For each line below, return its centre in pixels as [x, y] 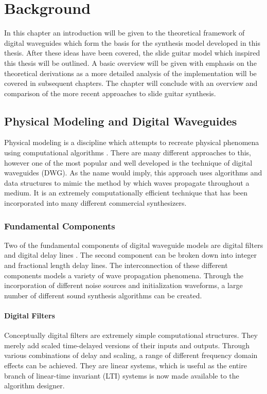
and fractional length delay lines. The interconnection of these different [116, 265]
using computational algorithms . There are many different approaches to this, [128, 153]
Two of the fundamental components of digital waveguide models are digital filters [134, 245]
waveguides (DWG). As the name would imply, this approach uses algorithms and [133, 173]
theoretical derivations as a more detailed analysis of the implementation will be [130, 73]
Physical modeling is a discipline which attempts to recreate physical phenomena [132, 142]
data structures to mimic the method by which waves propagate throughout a [127, 182]
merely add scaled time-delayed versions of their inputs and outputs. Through [127, 345]
